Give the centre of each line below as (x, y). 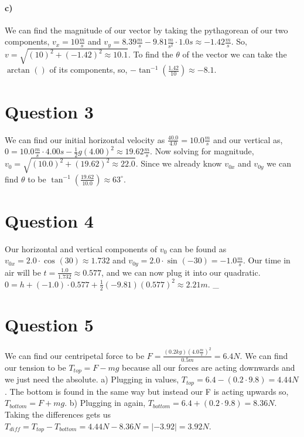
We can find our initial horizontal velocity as (85, 139)
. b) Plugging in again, (105, 403)
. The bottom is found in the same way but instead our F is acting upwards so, (147, 391)
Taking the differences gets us (58, 414)
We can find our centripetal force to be (75, 355)
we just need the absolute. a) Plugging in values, (92, 379)
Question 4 (49, 220)
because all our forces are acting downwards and (209, 367)
